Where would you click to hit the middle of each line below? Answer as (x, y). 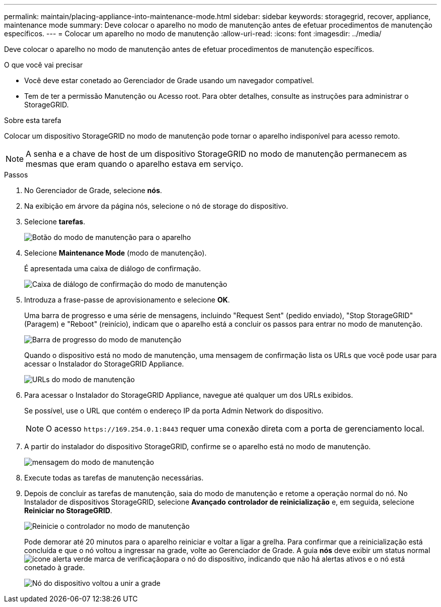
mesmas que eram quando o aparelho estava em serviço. (135, 164)
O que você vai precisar (44, 65)
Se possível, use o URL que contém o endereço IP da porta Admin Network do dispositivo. (174, 411)
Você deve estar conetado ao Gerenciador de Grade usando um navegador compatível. (169, 80)
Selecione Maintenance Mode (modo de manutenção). (116, 253)
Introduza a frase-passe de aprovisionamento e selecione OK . (127, 300)
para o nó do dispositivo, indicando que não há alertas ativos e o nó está (285, 559)
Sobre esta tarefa (33, 120)
